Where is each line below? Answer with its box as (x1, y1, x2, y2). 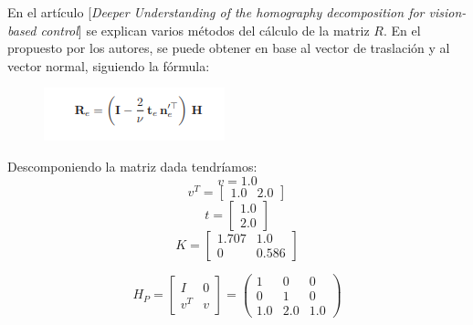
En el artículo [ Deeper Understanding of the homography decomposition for (7, 3, 425, 21)
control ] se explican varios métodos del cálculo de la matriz (40, 20, 370, 39)
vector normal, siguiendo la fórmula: (7, 56, 210, 75)
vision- (428, 3, 467, 21)
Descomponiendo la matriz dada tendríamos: (7, 156, 258, 175)
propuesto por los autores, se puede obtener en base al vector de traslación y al (7, 38, 450, 58)
